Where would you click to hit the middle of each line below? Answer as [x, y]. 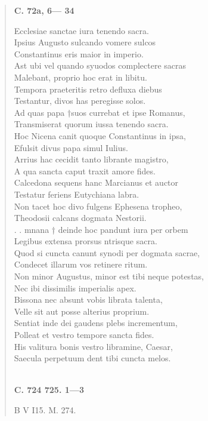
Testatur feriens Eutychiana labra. [77, 194]
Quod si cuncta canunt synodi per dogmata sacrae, [107, 252]
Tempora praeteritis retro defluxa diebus [88, 89]
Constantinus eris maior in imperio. [79, 53]
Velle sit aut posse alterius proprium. [82, 311]
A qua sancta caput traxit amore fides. [85, 170]
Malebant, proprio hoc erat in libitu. [80, 77]
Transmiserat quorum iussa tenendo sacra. [91, 124]
